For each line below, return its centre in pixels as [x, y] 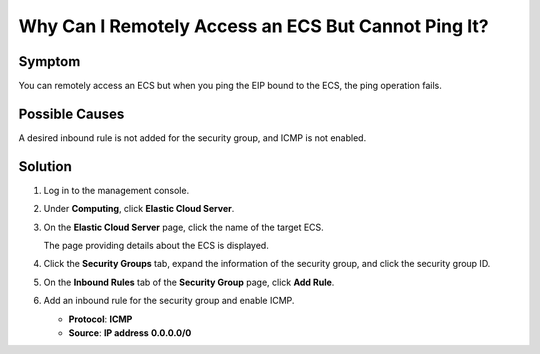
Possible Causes [71, 113]
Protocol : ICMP [100, 319]
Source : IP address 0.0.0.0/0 [130, 333]
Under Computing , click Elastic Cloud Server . [139, 209]
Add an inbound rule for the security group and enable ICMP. [169, 301]
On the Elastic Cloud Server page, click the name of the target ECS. [183, 227]
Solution [45, 166]
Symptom [49, 61]
